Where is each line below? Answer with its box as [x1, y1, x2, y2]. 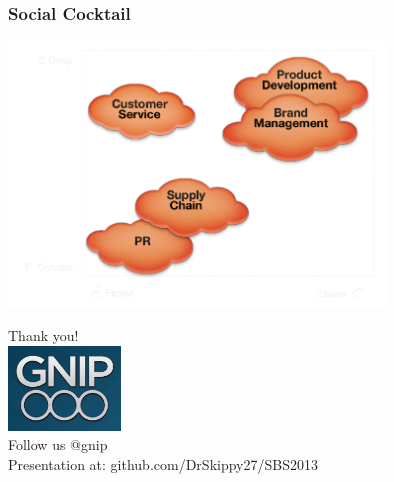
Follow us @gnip [8, 434, 108, 455]
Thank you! [8, 325, 79, 346]
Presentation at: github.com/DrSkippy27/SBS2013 [8, 453, 318, 474]
